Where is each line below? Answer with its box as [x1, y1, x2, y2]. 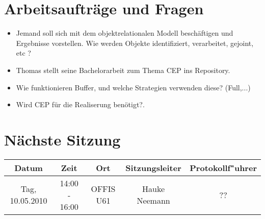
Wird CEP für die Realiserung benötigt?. [16, 99, 145, 110]
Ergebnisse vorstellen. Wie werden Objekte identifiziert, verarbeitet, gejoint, [16, 37, 254, 48]
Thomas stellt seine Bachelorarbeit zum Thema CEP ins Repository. [16, 64, 230, 75]
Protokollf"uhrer [190, 161, 257, 174]
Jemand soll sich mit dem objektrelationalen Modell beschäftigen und [16, 28, 233, 38]
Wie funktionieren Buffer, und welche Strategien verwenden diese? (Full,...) [16, 82, 251, 92]
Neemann [137, 194, 170, 207]
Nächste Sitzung [4, 129, 121, 150]
